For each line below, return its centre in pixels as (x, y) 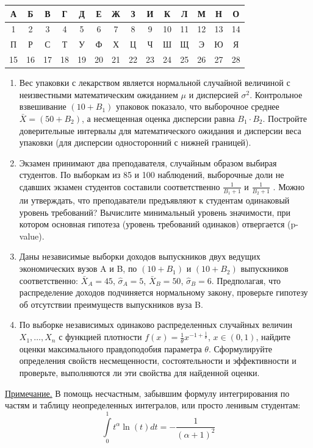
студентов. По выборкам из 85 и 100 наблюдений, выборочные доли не (152, 175)
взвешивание (43, 106)
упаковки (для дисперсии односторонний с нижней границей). (135, 142)
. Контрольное (276, 94)
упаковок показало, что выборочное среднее (198, 106)
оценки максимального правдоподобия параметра (110, 348)
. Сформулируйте (240, 348)
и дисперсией (214, 94)
